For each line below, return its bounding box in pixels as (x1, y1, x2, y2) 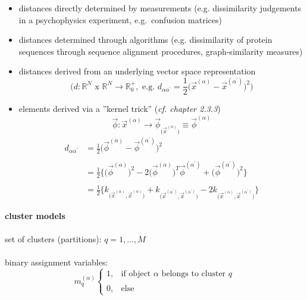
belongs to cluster (161, 269, 226, 278)
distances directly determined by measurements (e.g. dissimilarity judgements (18, 2, 302, 14)
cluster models (5, 209, 65, 221)
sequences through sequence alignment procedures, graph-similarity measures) (18, 45, 303, 57)
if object (121, 269, 151, 278)
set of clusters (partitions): (5, 232, 102, 245)
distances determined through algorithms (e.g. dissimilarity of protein (18, 33, 272, 46)
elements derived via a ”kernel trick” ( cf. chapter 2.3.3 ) (18, 102, 221, 115)
